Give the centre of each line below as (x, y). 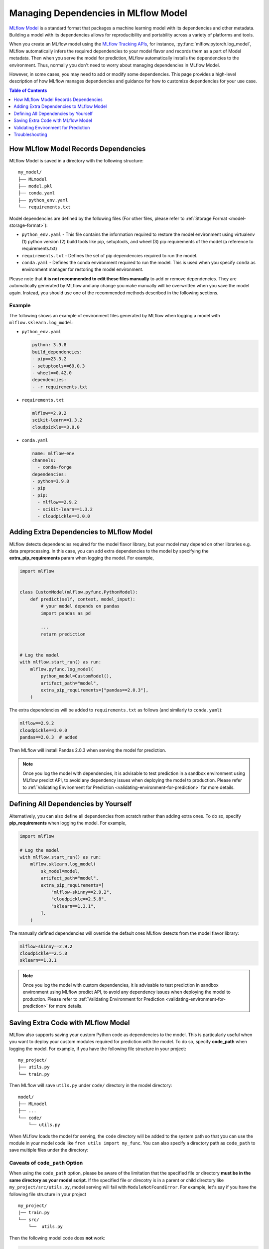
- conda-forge (55, 467)
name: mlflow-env (53, 453)
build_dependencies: (57, 352)
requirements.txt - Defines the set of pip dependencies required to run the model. (110, 255)
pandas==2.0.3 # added (49, 737)
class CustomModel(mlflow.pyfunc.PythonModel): (79, 592)
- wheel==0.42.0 (52, 373)
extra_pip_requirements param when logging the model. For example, (82, 558)
